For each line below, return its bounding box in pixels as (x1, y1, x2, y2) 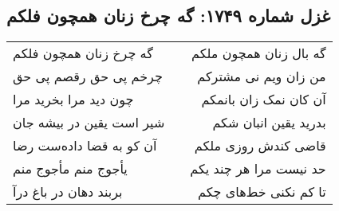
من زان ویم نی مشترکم (197, 67, 326, 86)
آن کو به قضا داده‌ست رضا (13, 136, 157, 155)
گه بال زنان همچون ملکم (191, 44, 326, 63)
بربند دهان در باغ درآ (13, 182, 123, 201)
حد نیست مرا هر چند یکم (190, 159, 326, 178)
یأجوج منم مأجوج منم (13, 159, 128, 178)
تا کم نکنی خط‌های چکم (198, 182, 326, 201)
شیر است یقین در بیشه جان (13, 113, 165, 132)
